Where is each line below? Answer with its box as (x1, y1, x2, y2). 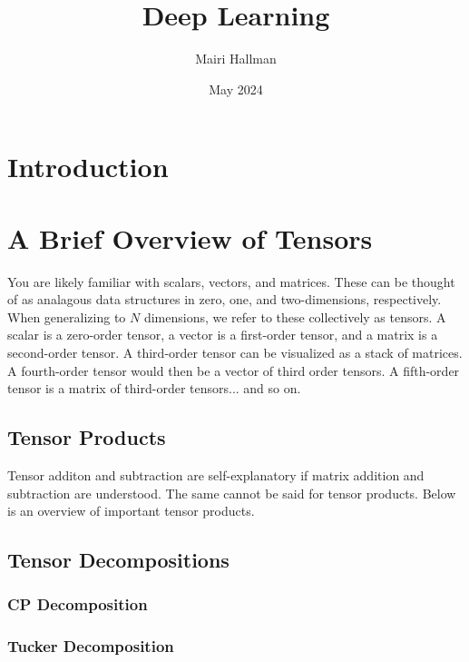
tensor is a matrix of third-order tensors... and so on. (7, 379, 301, 398)
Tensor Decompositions (7, 546, 230, 574)
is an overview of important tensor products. (7, 501, 255, 520)
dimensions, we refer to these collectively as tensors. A (143, 307, 446, 326)
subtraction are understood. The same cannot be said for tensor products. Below (7, 483, 456, 502)
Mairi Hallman (195, 49, 277, 68)
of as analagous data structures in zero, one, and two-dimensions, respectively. (7, 290, 442, 309)
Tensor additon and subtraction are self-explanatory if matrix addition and (7, 465, 425, 484)
